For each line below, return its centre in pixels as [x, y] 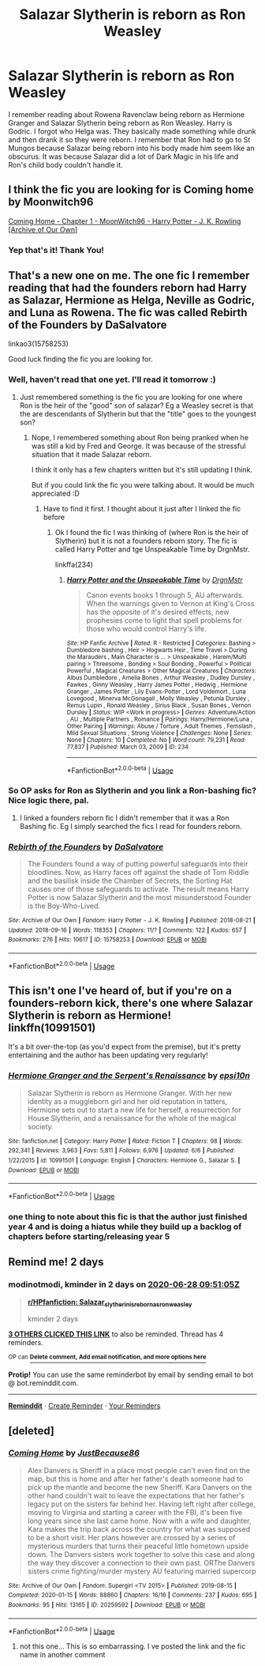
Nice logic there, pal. [49, 801]
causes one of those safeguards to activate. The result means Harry [138, 889]
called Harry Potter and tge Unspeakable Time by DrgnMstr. [152, 549]
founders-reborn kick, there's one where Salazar [131, 1003]
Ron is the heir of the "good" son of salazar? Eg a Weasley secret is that [136, 405]
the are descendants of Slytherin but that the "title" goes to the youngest [138, 413]
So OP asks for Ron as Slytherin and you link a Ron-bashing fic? [132, 790]
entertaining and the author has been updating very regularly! [108, 1055]
